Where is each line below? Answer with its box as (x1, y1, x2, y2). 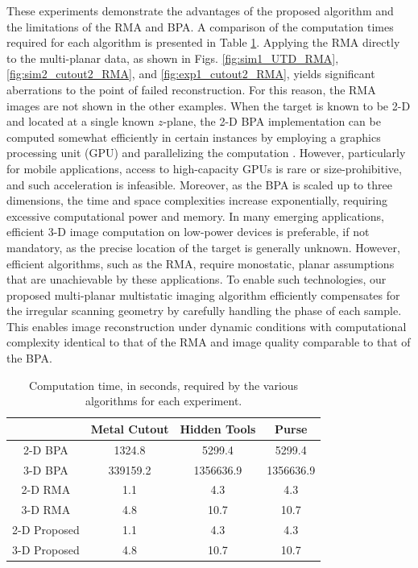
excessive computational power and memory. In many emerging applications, (6, 207, 384, 224)
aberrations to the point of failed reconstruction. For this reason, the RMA (6, 81, 376, 97)
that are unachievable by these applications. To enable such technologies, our (6, 271, 387, 288)
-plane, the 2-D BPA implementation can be (163, 113, 381, 130)
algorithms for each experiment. (85, 392, 242, 409)
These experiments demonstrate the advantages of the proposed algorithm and (6, 2, 394, 19)
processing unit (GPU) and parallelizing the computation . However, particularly (6, 144, 406, 161)
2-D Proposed (12, 521, 80, 538)
